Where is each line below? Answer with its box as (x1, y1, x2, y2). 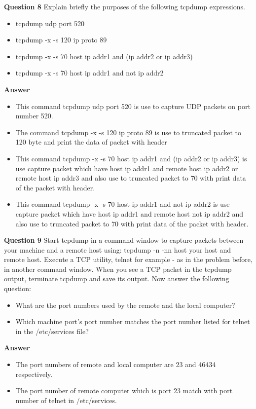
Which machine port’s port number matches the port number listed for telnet (15, 316, 250, 327)
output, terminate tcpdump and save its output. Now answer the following (4, 273, 229, 284)
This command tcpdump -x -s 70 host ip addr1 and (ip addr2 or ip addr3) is (15, 153, 247, 163)
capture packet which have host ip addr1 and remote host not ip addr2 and (15, 208, 243, 219)
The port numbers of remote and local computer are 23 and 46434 (15, 359, 216, 370)
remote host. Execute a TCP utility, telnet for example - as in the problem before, (4, 254, 253, 264)
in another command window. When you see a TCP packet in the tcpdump (4, 263, 232, 274)
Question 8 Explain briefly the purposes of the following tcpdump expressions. (4, 1, 245, 11)
